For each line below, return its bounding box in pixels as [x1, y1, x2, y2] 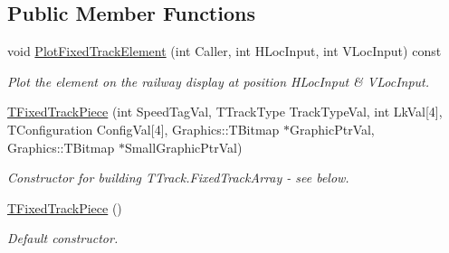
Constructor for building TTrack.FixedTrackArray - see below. [7, 168, 349, 187]
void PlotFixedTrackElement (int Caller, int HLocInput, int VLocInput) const [7, 42, 442, 61]
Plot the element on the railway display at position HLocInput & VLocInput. [7, 71, 430, 90]
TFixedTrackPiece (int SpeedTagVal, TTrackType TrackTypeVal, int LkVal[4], [7, 102, 443, 121]
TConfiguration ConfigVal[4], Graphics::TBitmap [7, 119, 280, 138]
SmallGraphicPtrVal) [124, 137, 243, 156]
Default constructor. [7, 229, 119, 248]
